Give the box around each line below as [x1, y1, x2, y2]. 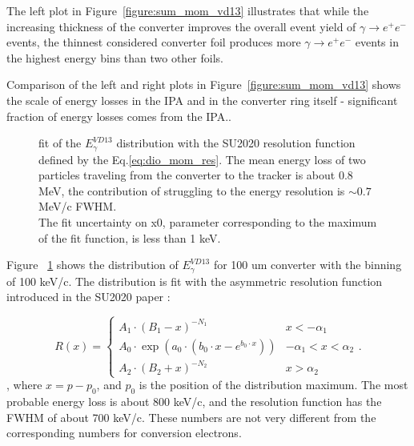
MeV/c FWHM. [38, 198, 117, 215]
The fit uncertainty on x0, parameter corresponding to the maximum [38, 213, 377, 230]
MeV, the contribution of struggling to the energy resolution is [38, 182, 345, 199]
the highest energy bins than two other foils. [6, 49, 223, 66]
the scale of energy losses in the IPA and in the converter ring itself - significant [6, 91, 398, 108]
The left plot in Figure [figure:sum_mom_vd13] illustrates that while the [6, 2, 369, 18]
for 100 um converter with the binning [213, 256, 402, 273]
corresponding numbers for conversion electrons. [6, 424, 242, 441]
